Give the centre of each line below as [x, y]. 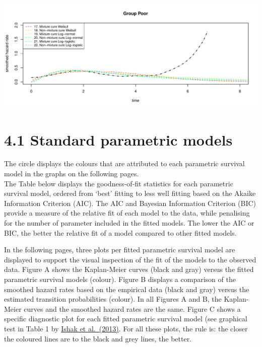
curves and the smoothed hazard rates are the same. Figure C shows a [132, 308]
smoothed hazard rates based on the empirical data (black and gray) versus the [127, 289]
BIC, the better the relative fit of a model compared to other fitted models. [120, 232]
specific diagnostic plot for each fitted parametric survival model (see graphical [126, 319]
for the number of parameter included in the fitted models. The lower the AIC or [129, 223]
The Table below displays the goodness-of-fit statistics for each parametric [119, 183]
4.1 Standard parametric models [118, 139]
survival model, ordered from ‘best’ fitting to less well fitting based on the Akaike [130, 193]
